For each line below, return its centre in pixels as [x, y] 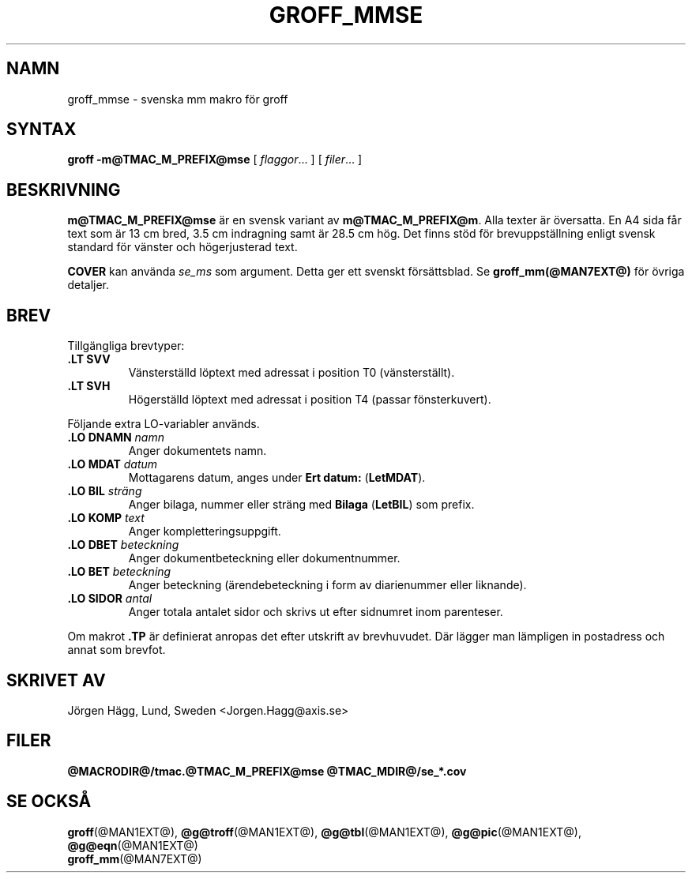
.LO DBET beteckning [123, 545]
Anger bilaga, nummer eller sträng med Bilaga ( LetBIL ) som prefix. [301, 505]
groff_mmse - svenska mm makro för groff [178, 99]
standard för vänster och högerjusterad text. [182, 247]
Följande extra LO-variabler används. [164, 424]
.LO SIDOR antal [110, 599]
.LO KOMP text [106, 518]
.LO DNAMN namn [116, 438]
